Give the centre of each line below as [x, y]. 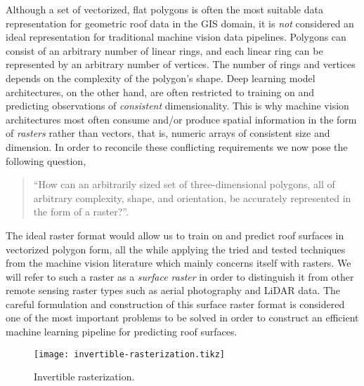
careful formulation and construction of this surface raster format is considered [175, 304]
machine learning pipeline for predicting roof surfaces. [122, 332]
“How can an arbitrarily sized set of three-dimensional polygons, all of [184, 184]
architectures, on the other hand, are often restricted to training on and [160, 92]
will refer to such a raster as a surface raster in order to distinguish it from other [180, 276]
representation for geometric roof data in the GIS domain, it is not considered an [180, 23]
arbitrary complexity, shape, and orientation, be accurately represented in [192, 198]
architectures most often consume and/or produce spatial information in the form [181, 119]
